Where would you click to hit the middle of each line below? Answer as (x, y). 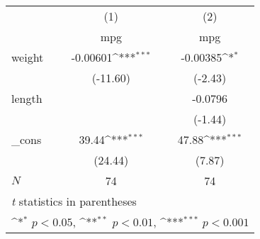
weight (28, 57)
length (27, 98)
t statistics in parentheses (74, 201)
